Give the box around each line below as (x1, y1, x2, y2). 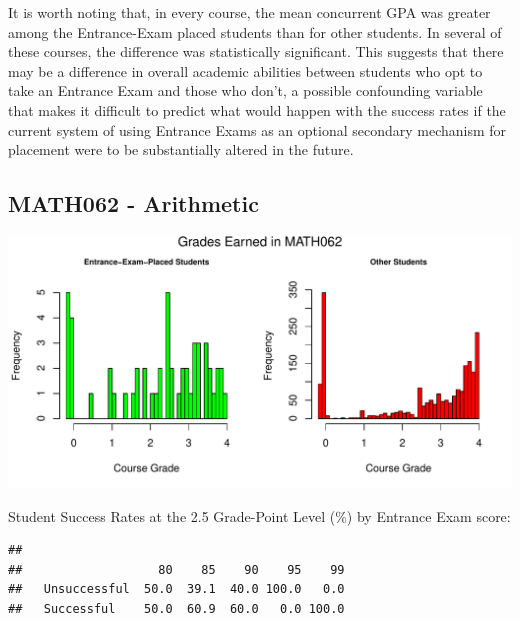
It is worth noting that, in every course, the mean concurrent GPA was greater (8, 2, 491, 22)
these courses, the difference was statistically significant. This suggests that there (8, 41, 504, 62)
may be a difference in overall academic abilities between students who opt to (8, 60, 483, 81)
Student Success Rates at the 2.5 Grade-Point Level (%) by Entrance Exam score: (8, 505, 511, 526)
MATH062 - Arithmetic (8, 188, 259, 219)
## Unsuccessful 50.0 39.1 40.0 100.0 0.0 (8, 582, 345, 597)
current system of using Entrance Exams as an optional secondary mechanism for (8, 119, 507, 140)
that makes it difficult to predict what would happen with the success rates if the (8, 99, 506, 120)
